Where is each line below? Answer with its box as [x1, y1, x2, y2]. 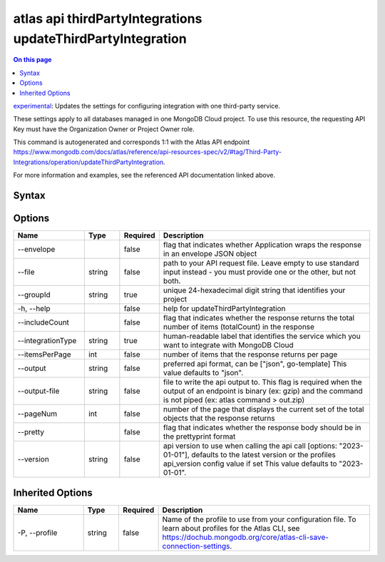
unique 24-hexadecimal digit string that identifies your [163, 285, 346, 295]
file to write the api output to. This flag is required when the [163, 377, 363, 387]
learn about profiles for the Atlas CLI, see [162, 523, 300, 533]
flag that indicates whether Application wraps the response [163, 240, 361, 250]
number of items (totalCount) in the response [163, 322, 315, 332]
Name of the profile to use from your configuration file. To [162, 514, 356, 524]
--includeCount [17, 317, 69, 327]
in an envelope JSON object [163, 249, 257, 259]
